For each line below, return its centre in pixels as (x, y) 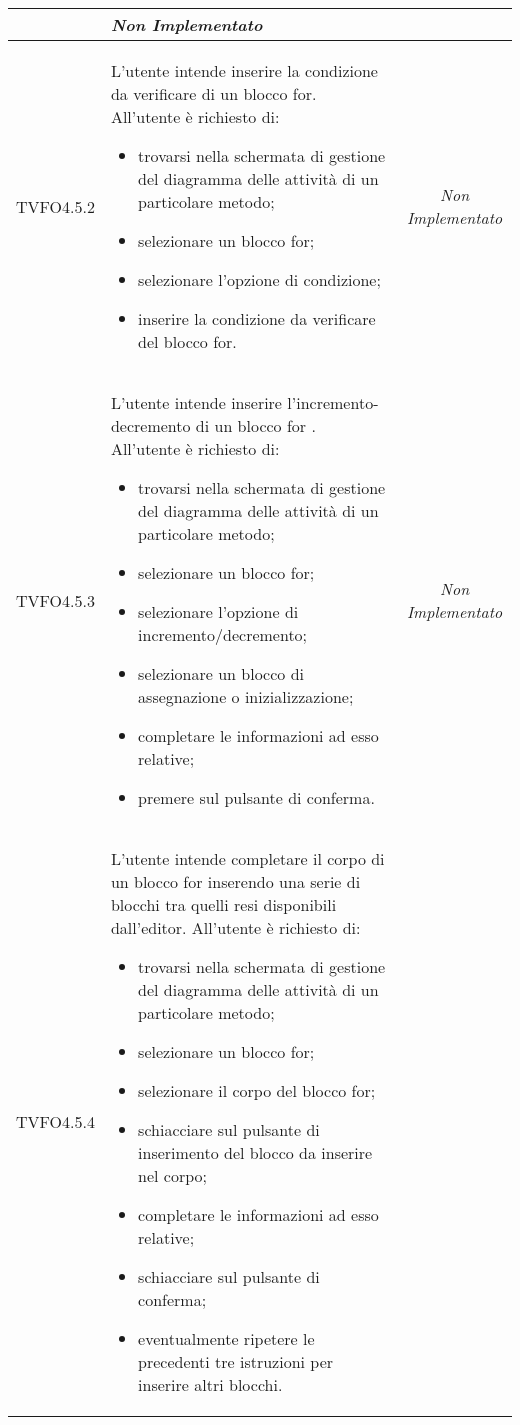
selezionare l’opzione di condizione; (259, 279)
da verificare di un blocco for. (213, 93)
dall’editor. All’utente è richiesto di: (235, 927)
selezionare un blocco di (221, 673)
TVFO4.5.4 (55, 1121)
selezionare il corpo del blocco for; (257, 1090)
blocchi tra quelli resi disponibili (223, 904)
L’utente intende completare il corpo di (247, 858)
